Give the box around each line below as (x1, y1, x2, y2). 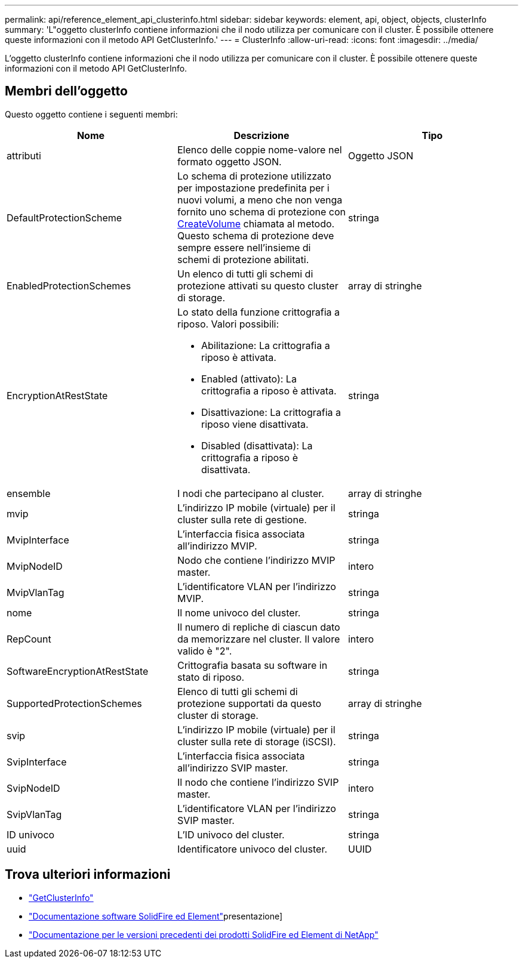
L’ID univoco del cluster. (177, 828, 285, 841)
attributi (7, 149, 41, 162)
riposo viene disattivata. (201, 418, 309, 430)
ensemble (7, 487, 51, 499)
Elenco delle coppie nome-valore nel (177, 143, 342, 156)
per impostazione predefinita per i (177, 181, 330, 194)
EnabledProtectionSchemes (7, 279, 131, 292)
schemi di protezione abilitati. (177, 253, 309, 266)
